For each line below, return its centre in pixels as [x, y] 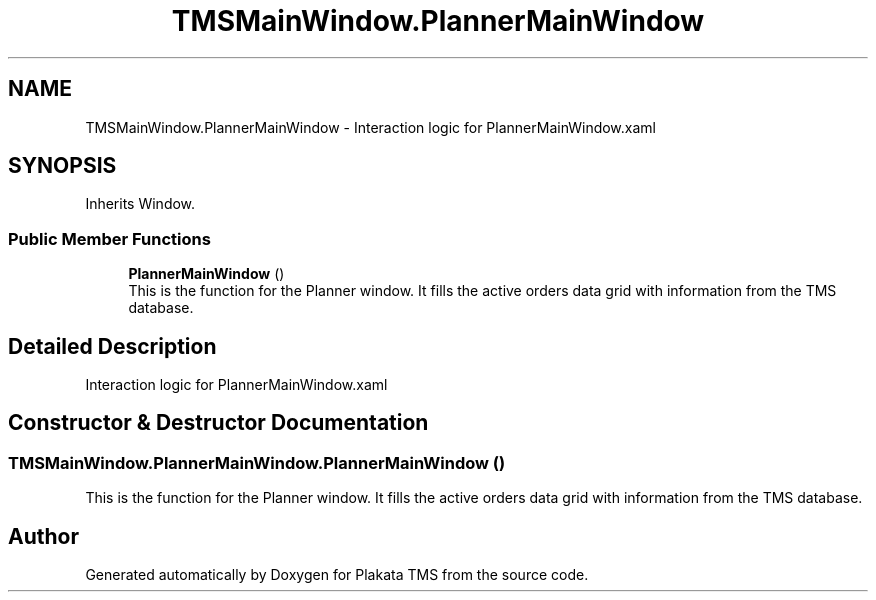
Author [43, 536]
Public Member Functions [109, 238]
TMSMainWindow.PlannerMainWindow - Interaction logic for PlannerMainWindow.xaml [370, 127]
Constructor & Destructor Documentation [218, 423]
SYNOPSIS [62, 166]
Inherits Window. [140, 204]
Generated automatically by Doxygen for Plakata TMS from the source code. [337, 575]
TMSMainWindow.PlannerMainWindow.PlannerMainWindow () [257, 462]
